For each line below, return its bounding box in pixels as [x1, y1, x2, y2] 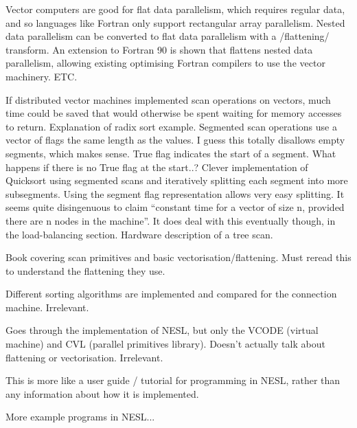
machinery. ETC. [5, 69, 78, 83]
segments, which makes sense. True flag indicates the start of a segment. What [5, 146, 336, 160]
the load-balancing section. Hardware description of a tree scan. [5, 227, 273, 241]
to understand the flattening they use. [5, 263, 165, 278]
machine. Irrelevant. [5, 300, 89, 314]
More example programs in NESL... [5, 409, 155, 424]
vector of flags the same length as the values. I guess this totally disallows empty [5, 133, 345, 147]
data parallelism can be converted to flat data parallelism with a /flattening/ [5, 29, 330, 43]
